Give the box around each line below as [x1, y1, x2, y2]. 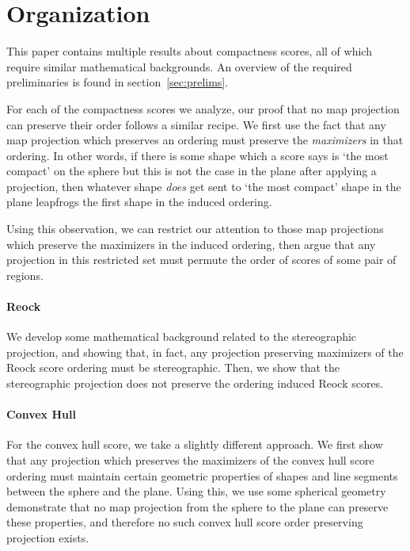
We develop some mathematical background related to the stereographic [6, 328, 357, 345]
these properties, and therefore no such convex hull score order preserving [6, 514, 363, 530]
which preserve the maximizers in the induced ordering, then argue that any [6, 235, 376, 252]
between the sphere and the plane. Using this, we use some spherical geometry [6, 483, 386, 499]
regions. [6, 266, 44, 283]
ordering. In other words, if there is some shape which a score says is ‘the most [6, 147, 389, 163]
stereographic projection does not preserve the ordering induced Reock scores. [6, 375, 384, 392]
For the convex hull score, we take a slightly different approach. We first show [6, 436, 383, 453]
